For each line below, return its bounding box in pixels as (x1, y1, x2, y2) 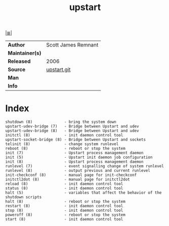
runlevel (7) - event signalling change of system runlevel (5, 164, 164, 169)
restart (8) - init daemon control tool (5, 204, 123, 209)
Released (8, 58, 31, 65)
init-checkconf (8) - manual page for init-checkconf (5, 172, 137, 178)
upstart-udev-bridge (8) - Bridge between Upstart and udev (5, 128, 139, 133)
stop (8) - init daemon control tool (5, 208, 123, 213)
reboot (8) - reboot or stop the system (5, 146, 125, 151)
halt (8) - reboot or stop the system (5, 199, 125, 204)
